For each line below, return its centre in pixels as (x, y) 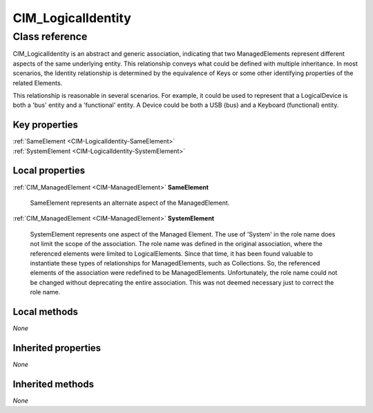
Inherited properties (57, 348)
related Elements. (38, 83)
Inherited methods (54, 384)
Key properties (46, 125)
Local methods (46, 311)
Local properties (49, 171)
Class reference (50, 37)
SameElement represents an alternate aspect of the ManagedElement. (130, 203)
